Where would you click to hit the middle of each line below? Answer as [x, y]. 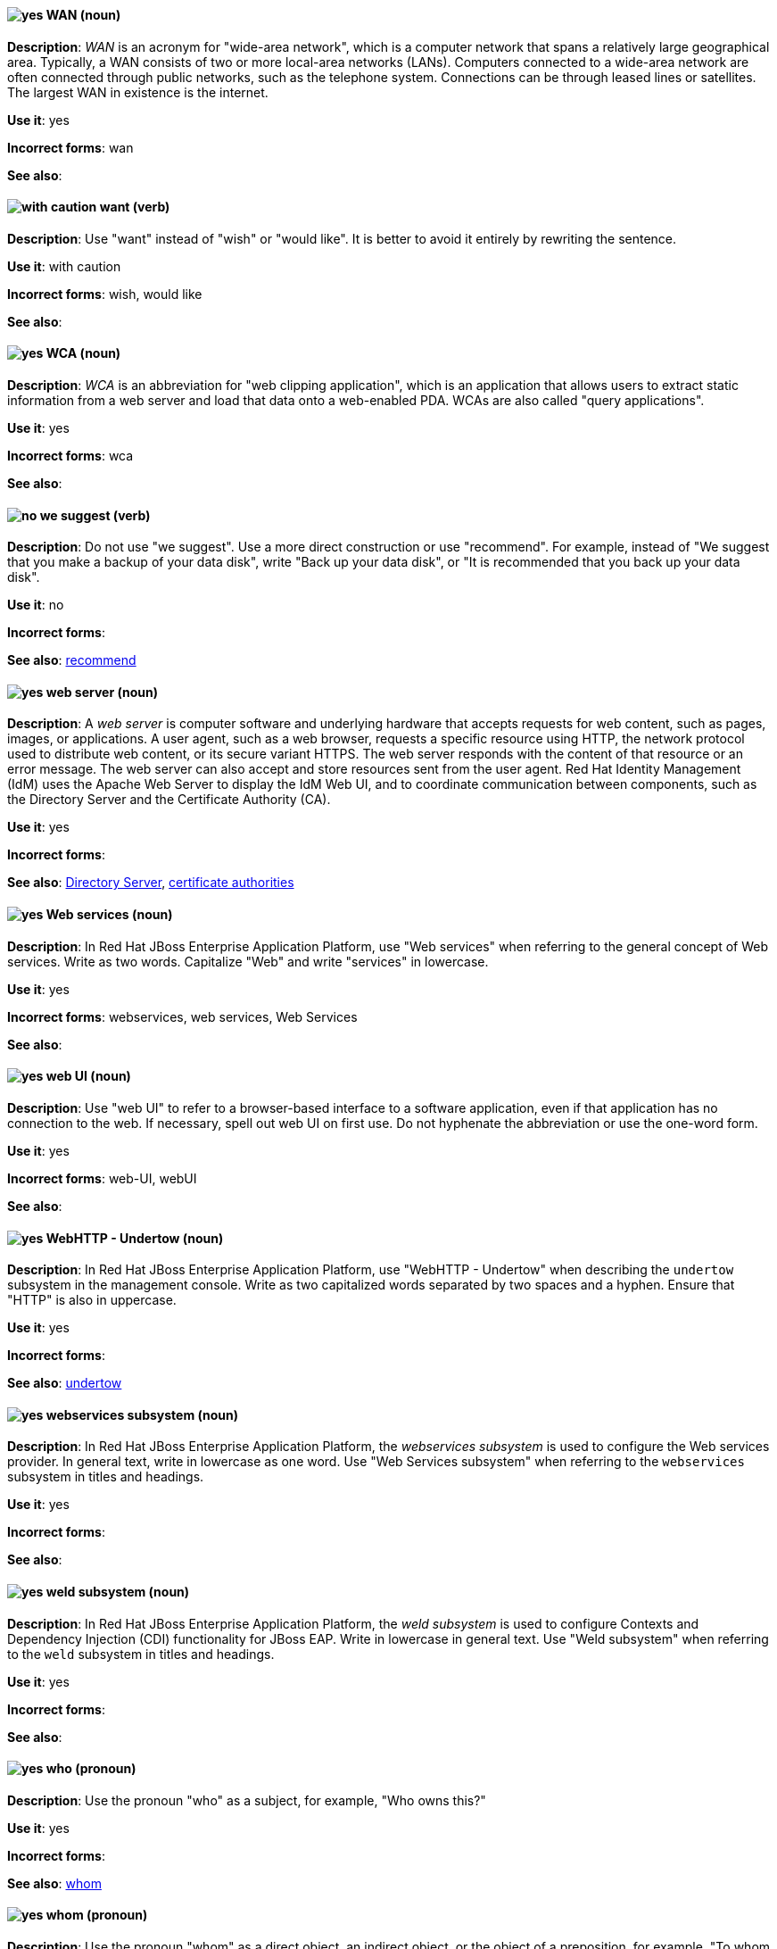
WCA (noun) [83, 353]
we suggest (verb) [95, 515]
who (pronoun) [91, 1769]
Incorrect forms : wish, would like [105, 294]
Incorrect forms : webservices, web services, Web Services [182, 1016]
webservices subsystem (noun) [142, 1414]
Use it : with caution [64, 266]
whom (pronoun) [97, 1915]
